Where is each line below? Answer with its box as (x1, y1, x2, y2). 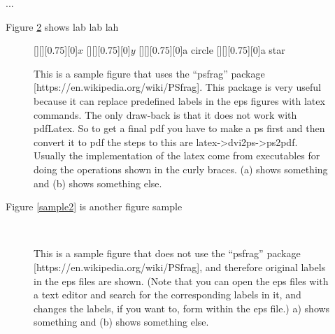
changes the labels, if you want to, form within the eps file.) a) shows (34, 300, 330, 315)
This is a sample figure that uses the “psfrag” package (34, 66, 265, 80)
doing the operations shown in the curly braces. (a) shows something (34, 161, 328, 176)
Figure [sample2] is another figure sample (6, 199, 183, 214)
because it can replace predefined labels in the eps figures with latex (34, 93, 325, 108)
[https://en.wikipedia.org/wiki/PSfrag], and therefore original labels (34, 259, 326, 274)
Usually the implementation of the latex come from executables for (34, 148, 320, 163)
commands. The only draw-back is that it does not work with (34, 107, 297, 122)
